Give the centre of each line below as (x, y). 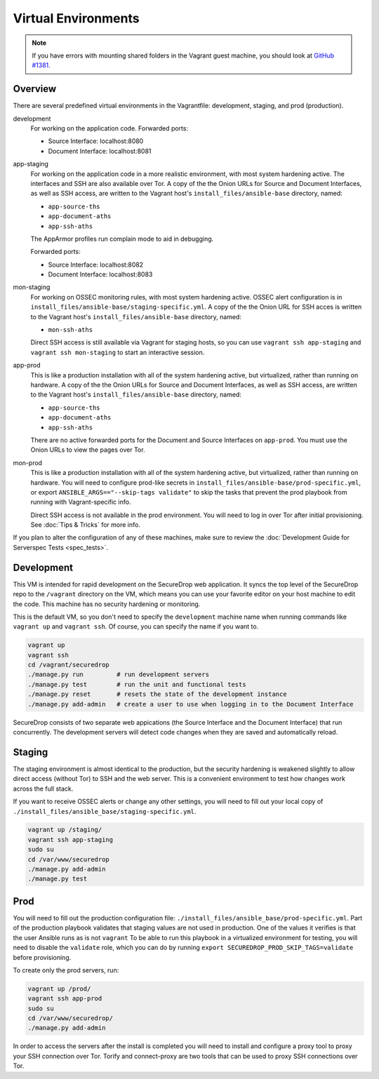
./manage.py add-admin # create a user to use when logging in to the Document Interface (191, 704)
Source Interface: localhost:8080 (96, 141)
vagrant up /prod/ (59, 988)
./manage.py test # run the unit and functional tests (137, 684)
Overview (35, 89)
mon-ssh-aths (71, 330)
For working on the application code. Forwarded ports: (109, 128)
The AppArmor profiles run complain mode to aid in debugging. (122, 239)
